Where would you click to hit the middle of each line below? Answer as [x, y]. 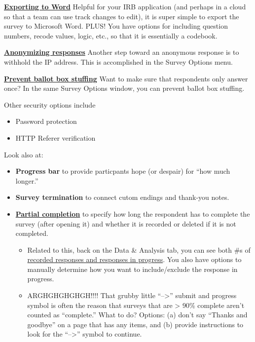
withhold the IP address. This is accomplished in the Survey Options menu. [118, 61]
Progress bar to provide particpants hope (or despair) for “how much [123, 171]
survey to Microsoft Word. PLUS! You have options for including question [116, 26]
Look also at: [24, 154]
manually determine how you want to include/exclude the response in [132, 269]
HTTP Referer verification [55, 137]
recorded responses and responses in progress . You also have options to [134, 259]
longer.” [27, 180]
